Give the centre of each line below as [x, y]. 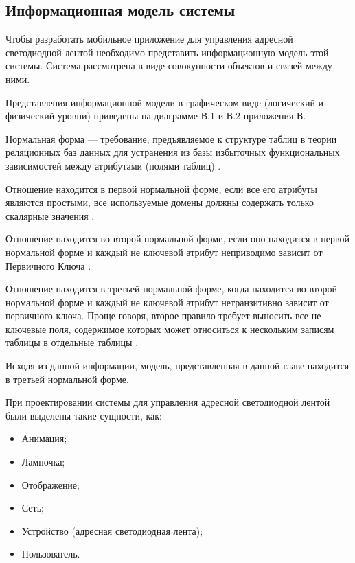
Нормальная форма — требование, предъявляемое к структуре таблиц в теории [171, 138]
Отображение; [50, 484]
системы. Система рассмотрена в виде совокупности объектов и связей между [169, 66]
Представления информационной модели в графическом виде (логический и [165, 102]
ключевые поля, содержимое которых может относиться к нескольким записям [170, 329]
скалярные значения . [50, 215]
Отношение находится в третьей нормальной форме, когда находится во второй [172, 289]
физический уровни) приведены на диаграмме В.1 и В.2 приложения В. [156, 116]
